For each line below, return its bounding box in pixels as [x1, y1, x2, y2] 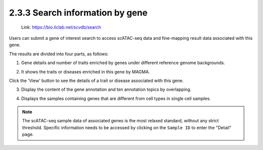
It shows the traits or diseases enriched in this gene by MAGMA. [21, 68, 150, 75]
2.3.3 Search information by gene [9, 7, 148, 18]
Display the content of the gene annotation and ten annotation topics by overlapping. [21, 86, 192, 92]
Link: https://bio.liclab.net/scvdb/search [21, 24, 101, 30]
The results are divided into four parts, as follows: [9, 51, 109, 57]
